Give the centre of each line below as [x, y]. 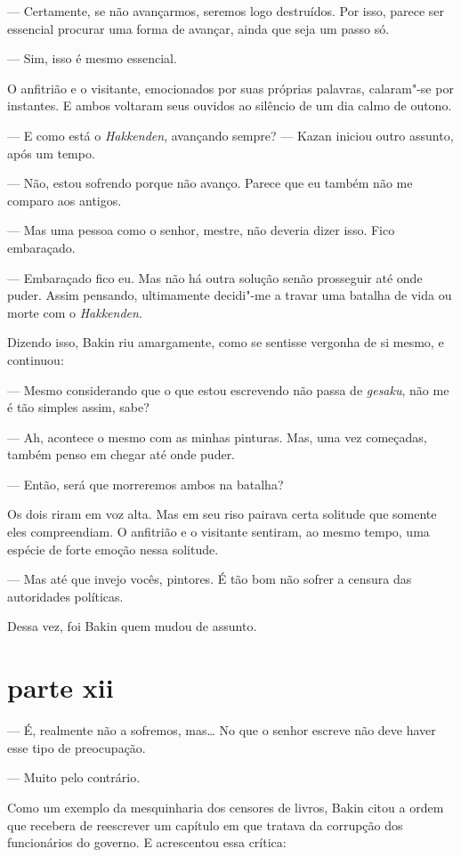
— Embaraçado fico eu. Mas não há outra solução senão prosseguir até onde [215, 277]
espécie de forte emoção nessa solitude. [113, 549]
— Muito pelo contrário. [74, 777]
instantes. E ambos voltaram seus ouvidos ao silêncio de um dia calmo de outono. [230, 105]
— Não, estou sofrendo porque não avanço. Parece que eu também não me [210, 183]
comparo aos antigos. [65, 200]
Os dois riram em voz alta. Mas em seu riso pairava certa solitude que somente [222, 514]
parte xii [61, 687]
